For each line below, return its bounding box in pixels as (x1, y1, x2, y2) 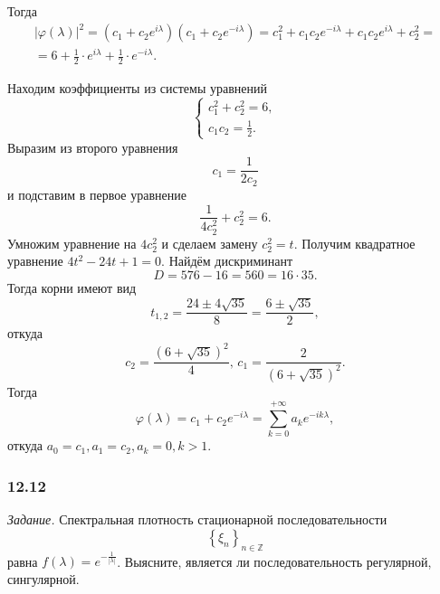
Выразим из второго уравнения (7, 137, 178, 156)
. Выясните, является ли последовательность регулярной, (117, 552, 432, 570)
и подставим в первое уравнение (7, 184, 187, 203)
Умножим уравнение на (7, 233, 137, 252)
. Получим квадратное (293, 233, 416, 252)
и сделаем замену (161, 233, 258, 252)
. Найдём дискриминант (161, 251, 293, 270)
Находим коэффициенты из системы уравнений (7, 79, 268, 98)
